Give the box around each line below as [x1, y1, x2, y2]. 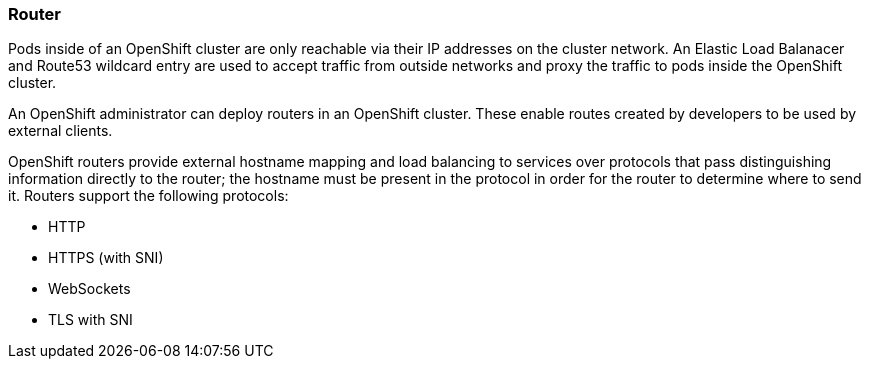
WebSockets [48, 280, 131, 298]
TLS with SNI [48, 311, 133, 329]
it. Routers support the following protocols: [8, 187, 289, 205]
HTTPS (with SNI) [48, 249, 164, 267]
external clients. [8, 122, 113, 140]
